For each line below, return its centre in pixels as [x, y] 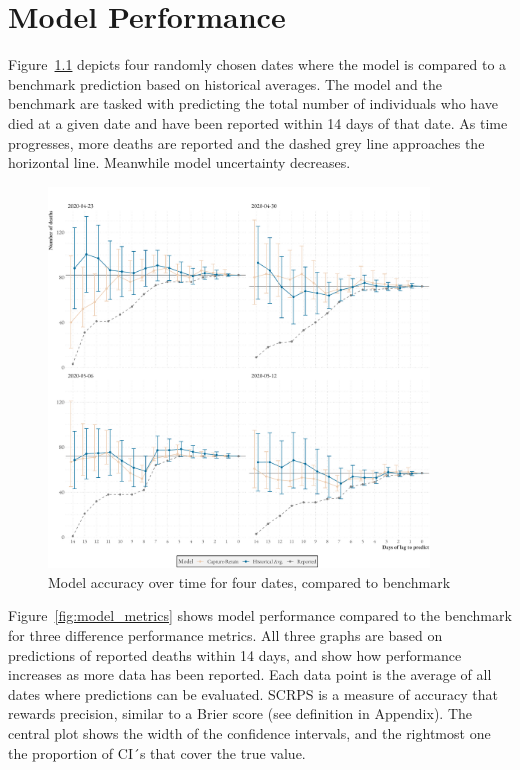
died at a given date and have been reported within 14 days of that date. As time [258, 122]
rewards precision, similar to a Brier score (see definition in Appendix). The [240, 713]
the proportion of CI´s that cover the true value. [157, 752]
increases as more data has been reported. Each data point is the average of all [250, 674]
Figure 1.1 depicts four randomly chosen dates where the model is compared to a [257, 64]
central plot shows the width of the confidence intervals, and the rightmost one [249, 733]
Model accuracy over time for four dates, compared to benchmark [249, 581]
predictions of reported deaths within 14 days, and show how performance [235, 654]
